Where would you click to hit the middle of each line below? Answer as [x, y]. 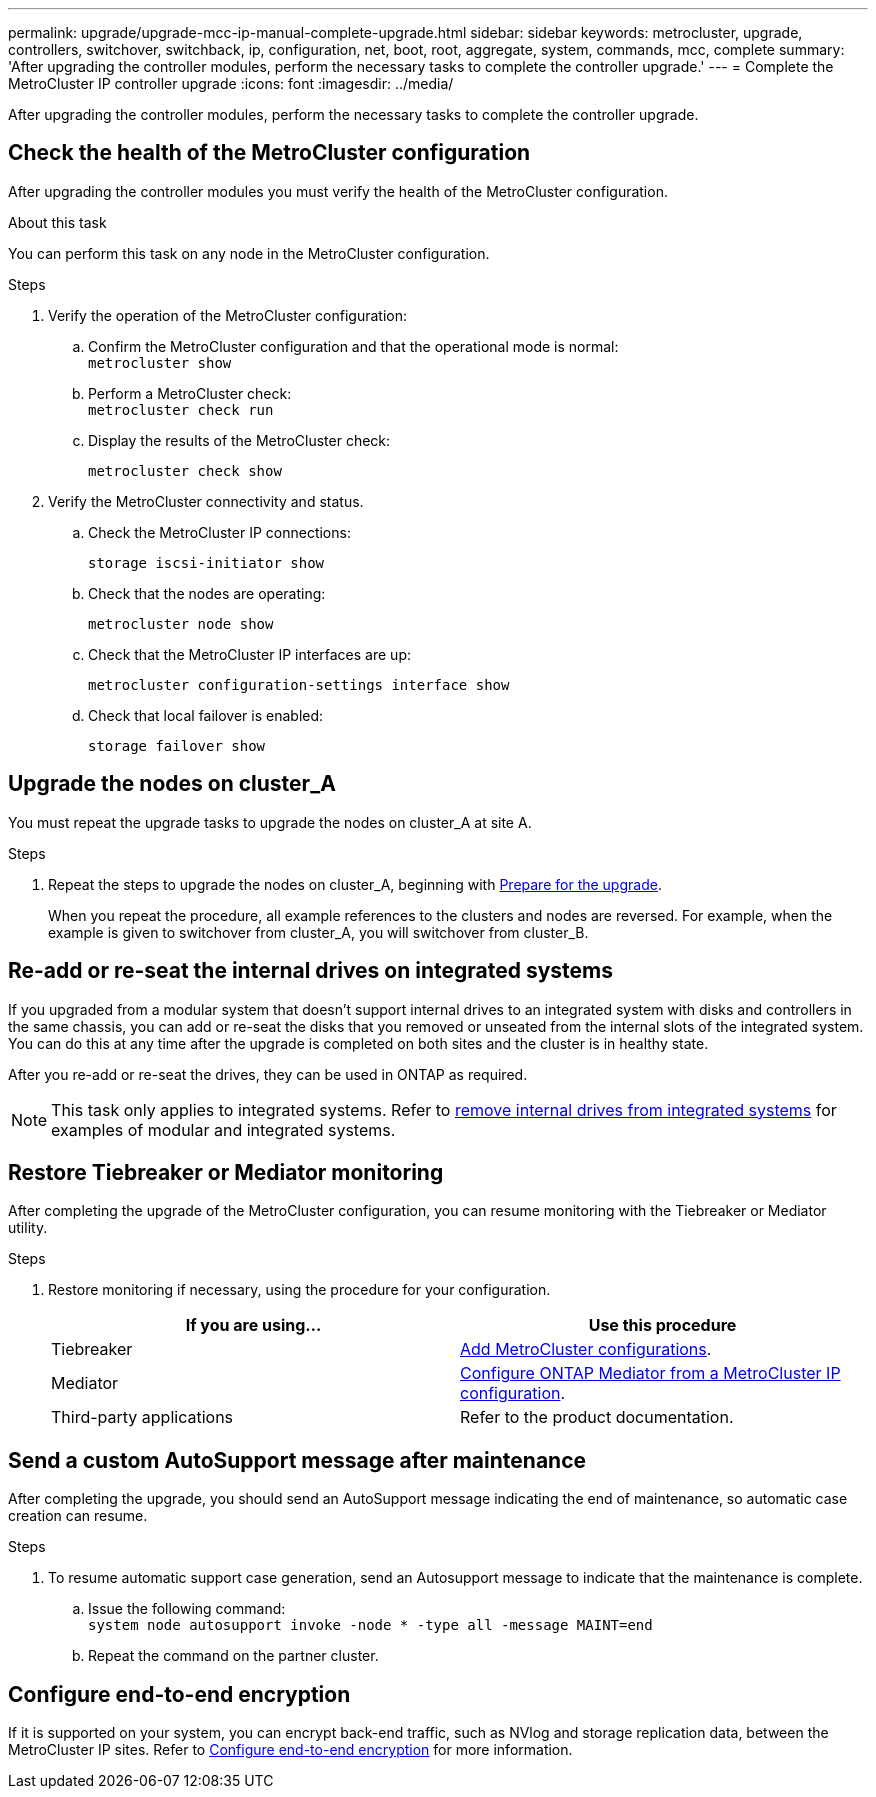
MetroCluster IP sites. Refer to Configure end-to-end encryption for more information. [290, 1750]
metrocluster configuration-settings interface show [299, 684]
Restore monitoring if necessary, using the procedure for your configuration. [299, 1290]
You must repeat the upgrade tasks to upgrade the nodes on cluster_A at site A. [270, 822]
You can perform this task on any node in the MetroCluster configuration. [249, 253]
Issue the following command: [187, 1609]
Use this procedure [662, 1325]
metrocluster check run [181, 409]
